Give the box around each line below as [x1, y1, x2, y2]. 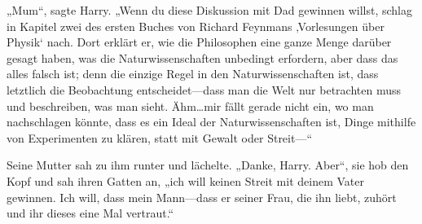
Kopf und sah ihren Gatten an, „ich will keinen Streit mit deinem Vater [7, 172, 364, 189]
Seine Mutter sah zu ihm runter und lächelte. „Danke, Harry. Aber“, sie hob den [7, 156, 409, 173]
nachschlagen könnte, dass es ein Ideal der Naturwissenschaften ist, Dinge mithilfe [7, 113, 416, 130]
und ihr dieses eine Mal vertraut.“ [7, 204, 174, 222]
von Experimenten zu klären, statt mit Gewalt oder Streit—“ [7, 129, 313, 146]
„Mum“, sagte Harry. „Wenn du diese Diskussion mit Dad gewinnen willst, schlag [7, 2, 413, 18]
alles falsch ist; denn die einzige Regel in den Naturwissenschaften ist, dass [7, 65, 379, 82]
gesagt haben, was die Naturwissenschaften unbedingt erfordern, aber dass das [7, 49, 398, 66]
